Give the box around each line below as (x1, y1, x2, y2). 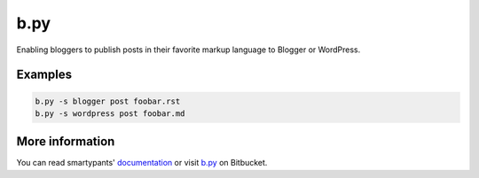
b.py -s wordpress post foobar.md (35, 108, 185, 119)
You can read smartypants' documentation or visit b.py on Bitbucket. (16, 158, 268, 168)
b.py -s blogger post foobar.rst (35, 96, 181, 106)
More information (16, 134, 115, 150)
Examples (16, 67, 73, 82)
